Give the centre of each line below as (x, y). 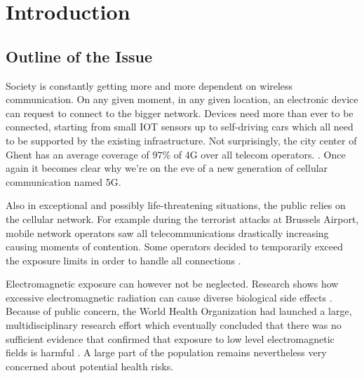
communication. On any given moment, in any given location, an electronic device (182, 99)
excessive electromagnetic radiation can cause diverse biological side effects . (169, 297)
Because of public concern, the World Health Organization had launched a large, (179, 311)
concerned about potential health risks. (90, 366)
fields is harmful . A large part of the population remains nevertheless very (166, 352)
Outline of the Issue (79, 56)
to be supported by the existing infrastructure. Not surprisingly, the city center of (181, 140)
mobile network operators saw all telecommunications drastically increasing (167, 232)
